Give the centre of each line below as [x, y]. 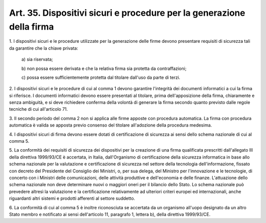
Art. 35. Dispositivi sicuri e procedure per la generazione [127, 13]
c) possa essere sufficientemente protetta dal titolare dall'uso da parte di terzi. [101, 77]
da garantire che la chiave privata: [44, 48]
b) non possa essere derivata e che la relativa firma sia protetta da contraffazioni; [104, 68]
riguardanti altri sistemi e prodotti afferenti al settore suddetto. [72, 198]
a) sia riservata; [37, 60]
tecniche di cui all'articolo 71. [39, 109]
